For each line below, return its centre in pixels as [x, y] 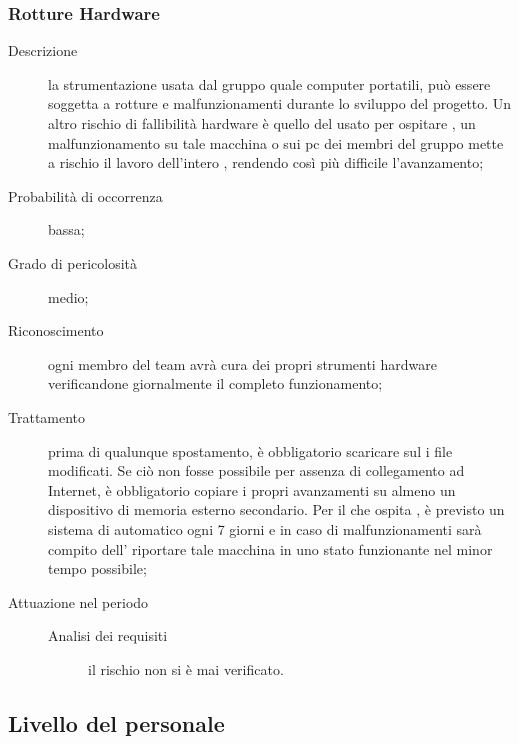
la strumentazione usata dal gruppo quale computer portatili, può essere [269, 83]
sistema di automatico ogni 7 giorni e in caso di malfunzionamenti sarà [265, 528]
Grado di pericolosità [72, 262]
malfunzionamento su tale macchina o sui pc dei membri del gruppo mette [276, 142]
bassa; [66, 229]
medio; [68, 296]
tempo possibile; [97, 568]
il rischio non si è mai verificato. [186, 668]
